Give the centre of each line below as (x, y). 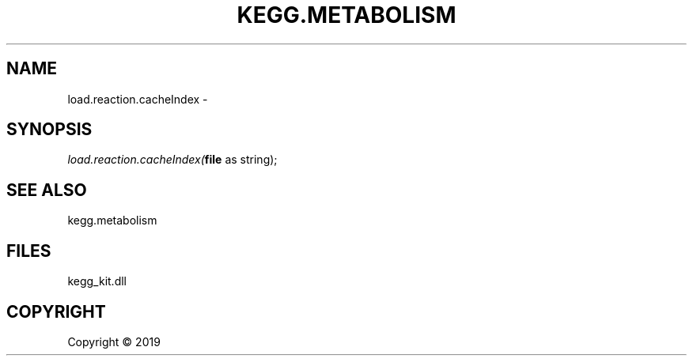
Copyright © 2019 (114, 341)
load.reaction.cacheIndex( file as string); (172, 160)
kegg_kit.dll (97, 281)
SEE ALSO (47, 190)
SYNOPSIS (49, 130)
